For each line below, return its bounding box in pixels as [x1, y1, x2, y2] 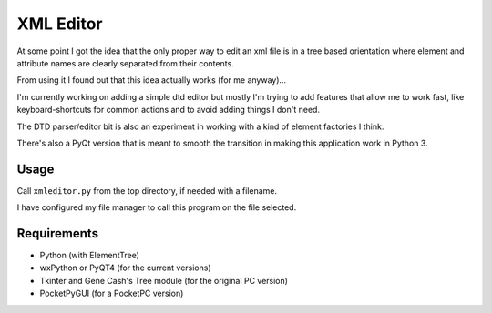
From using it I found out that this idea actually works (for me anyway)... [16, 75, 287, 86]
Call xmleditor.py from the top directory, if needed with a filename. [16, 185, 278, 196]
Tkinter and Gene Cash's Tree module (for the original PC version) [39, 275, 289, 286]
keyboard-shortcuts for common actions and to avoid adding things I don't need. [16, 105, 321, 116]
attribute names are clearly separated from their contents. [16, 57, 234, 68]
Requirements [16, 226, 99, 241]
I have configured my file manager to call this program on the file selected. [16, 202, 297, 213]
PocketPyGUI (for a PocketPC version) [39, 288, 184, 299]
